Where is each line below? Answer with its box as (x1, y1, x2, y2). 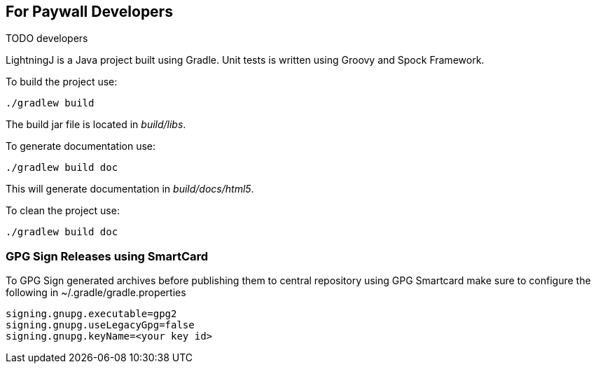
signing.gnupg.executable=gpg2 (6, 308, 177, 320)
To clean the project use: (6, 204, 120, 217)
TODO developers (6, 32, 88, 45)
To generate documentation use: (6, 140, 156, 153)
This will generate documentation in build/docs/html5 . (6, 183, 254, 195)
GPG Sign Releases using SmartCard (6, 249, 209, 263)
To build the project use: (6, 76, 118, 88)
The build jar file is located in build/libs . (6, 118, 186, 131)
